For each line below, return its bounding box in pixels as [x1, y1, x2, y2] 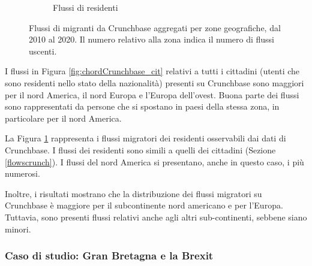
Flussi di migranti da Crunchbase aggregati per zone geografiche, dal [29, 21, 281, 34]
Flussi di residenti [53, 1, 118, 13]
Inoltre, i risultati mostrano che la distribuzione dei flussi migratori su [5, 187, 262, 199]
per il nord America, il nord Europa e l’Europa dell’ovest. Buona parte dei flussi [5, 88, 299, 101]
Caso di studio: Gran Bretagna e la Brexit [5, 248, 214, 263]
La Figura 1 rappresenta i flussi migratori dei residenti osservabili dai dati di [5, 132, 286, 144]
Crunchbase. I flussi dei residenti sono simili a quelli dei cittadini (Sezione [5, 143, 276, 156]
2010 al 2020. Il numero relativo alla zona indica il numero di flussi [29, 33, 274, 46]
